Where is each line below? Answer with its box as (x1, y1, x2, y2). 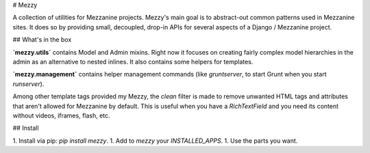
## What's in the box (12, 36, 72, 44)
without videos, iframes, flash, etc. (12, 111, 110, 120)
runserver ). (12, 79, 45, 88)
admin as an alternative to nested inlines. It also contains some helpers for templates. (12, 57, 254, 66)
